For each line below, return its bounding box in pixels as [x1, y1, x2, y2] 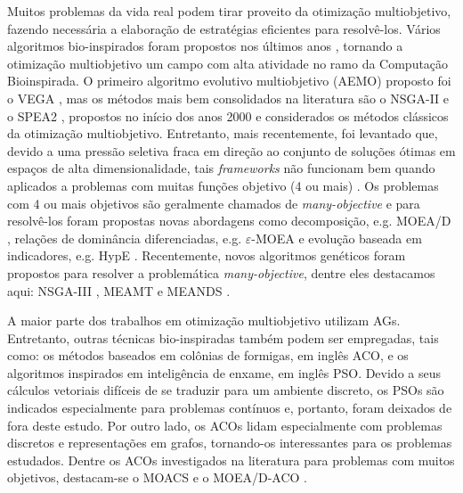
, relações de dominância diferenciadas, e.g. [7, 228, 242, 247]
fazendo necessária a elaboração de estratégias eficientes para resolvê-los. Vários [7, 19, 441, 37]
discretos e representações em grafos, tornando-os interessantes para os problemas [7, 433, 452, 452]
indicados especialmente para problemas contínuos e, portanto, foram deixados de [7, 399, 452, 417]
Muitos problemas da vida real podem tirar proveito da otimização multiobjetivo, [7, 2, 451, 20]
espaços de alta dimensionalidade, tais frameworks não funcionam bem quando [7, 159, 435, 177]
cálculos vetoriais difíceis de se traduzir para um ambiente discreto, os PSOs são [7, 381, 444, 399]
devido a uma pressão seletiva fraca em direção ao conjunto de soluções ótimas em [7, 141, 456, 160]
